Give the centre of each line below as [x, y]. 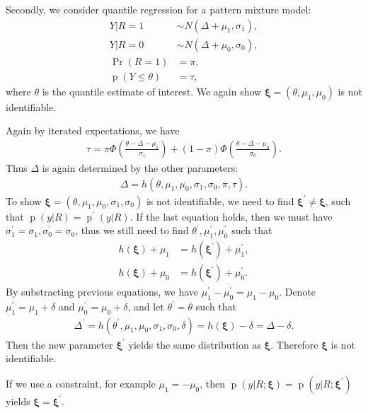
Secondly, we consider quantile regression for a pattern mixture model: [159, 9]
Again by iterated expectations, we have [93, 130]
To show [24, 200]
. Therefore [294, 344]
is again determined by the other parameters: [140, 167]
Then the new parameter [59, 344]
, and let [146, 306]
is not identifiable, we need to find [220, 200]
